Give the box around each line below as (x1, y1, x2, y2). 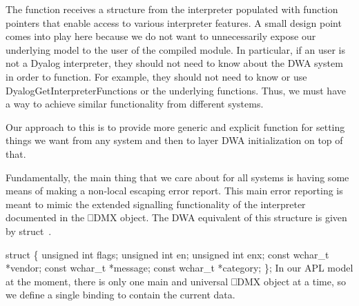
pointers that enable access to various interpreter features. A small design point (6, 15, 342, 30)
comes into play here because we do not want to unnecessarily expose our (6, 29, 316, 43)
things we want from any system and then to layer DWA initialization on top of (6, 133, 343, 147)
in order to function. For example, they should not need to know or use (6, 69, 307, 83)
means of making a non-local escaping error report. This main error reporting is (6, 183, 343, 198)
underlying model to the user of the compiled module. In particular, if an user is (6, 42, 346, 57)
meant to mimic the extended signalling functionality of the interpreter (6, 196, 306, 211)
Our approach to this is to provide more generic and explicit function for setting (6, 119, 345, 134)
